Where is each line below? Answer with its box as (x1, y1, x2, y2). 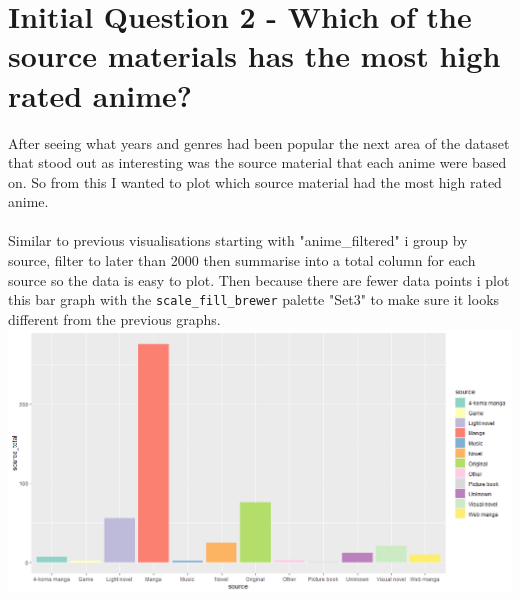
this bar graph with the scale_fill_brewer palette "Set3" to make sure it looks (8, 289, 500, 310)
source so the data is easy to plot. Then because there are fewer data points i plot (8, 269, 510, 290)
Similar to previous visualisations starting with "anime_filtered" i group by (8, 230, 468, 251)
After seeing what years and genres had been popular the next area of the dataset (8, 132, 510, 153)
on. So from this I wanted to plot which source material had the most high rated (8, 171, 502, 192)
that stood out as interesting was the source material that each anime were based (8, 152, 507, 173)
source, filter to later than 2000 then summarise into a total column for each (8, 250, 476, 271)
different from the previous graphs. (8, 308, 221, 329)
